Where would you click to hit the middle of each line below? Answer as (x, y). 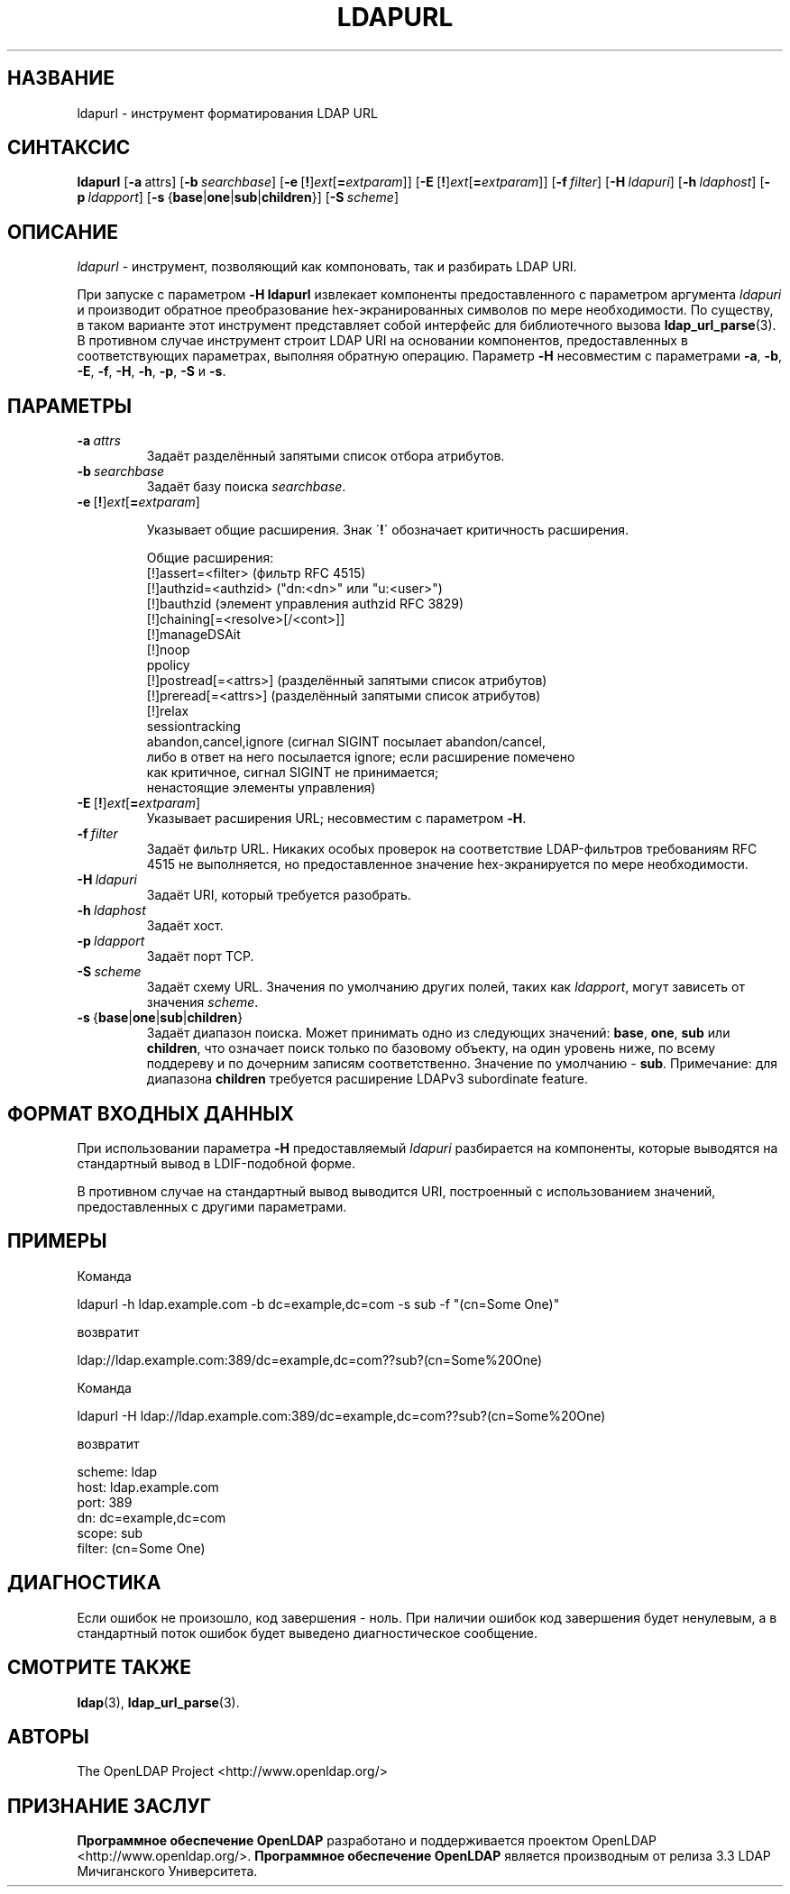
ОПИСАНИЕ (63, 232)
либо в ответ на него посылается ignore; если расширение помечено (361, 757)
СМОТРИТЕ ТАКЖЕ (100, 1668)
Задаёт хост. (185, 926)
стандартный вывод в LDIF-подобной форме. (216, 1163)
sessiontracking (193, 727)
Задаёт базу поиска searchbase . (246, 487)
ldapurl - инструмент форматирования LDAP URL (227, 113)
